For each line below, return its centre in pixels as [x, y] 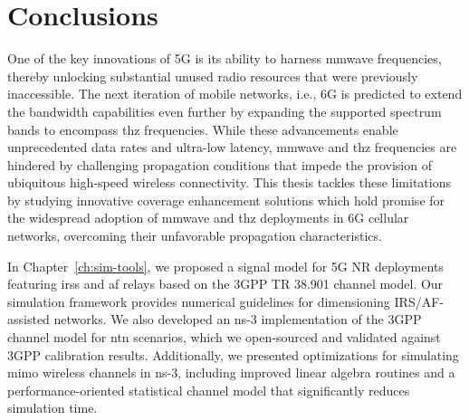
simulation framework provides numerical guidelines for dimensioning [199, 301]
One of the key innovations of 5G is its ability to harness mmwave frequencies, [225, 58]
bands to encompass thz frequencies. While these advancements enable [203, 129]
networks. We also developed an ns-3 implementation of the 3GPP [238, 319]
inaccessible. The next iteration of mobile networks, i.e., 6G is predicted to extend [235, 94]
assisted [29, 319]
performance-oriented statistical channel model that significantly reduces [209, 390]
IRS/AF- [419, 301]
